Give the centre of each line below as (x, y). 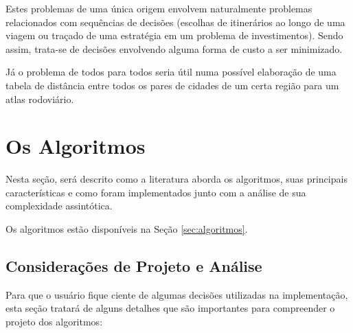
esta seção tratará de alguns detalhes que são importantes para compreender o (170, 308)
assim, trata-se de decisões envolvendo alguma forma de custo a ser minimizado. (174, 48)
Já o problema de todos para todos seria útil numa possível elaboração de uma (171, 72)
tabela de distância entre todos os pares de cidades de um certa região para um (172, 85)
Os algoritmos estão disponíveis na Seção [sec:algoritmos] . (127, 229)
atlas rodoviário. (40, 99)
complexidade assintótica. (59, 206)
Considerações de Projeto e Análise (134, 266)
